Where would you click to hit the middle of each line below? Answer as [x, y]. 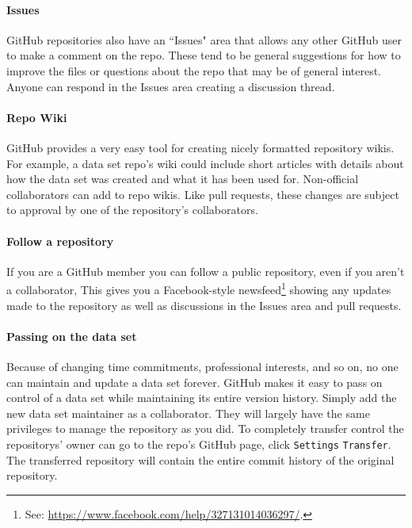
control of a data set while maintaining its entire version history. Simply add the [202, 398]
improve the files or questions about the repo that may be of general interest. [194, 70]
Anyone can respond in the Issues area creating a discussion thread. [171, 86]
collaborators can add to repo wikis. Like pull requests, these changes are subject [203, 194]
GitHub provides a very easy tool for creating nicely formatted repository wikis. [200, 147]
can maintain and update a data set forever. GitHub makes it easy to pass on [195, 382]
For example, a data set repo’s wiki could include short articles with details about [205, 163]
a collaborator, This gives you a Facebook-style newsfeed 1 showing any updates [199, 288]
